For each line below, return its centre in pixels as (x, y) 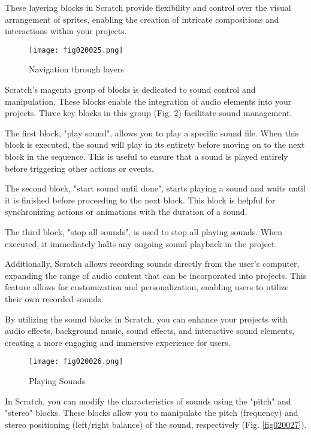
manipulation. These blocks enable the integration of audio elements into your (148, 101)
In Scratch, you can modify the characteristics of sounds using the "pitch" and (148, 401)
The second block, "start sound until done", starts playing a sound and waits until (155, 188)
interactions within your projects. (66, 31)
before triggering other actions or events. (79, 168)
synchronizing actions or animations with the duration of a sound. (126, 212)
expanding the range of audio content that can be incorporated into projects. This (156, 275)
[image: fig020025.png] (76, 50)
